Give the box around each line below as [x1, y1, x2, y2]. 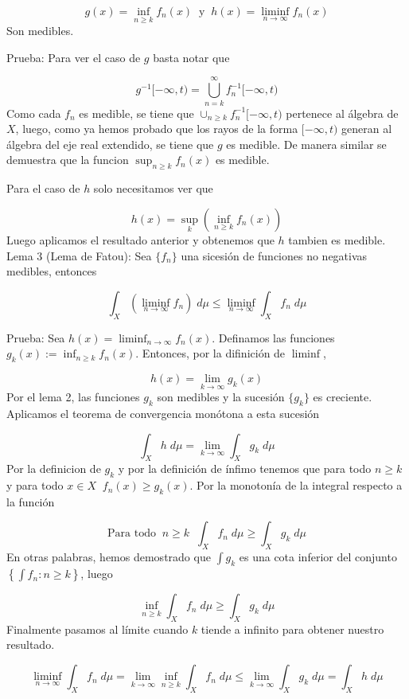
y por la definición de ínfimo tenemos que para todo [118, 460, 372, 477]
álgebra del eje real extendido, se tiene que [6, 135, 214, 152]
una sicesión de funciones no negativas [181, 247, 368, 264]
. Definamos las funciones [212, 329, 335, 346]
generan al [341, 120, 392, 137]
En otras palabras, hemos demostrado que [6, 549, 211, 565]
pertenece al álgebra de [286, 104, 399, 121]
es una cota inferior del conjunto [239, 549, 397, 565]
